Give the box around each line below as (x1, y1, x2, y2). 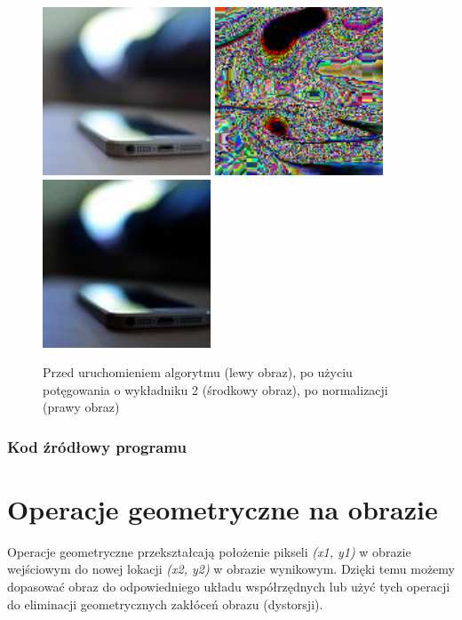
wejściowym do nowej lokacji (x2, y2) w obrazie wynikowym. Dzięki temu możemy (7, 560, 455, 578)
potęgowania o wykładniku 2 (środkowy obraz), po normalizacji (43, 380, 388, 399)
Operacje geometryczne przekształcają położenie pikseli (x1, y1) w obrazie (7, 542, 411, 560)
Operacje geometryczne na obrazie (7, 490, 438, 527)
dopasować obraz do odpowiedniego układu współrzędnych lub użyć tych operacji (7, 577, 450, 596)
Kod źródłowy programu (7, 435, 187, 457)
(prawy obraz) (43, 398, 120, 416)
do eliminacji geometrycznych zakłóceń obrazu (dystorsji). (7, 594, 323, 613)
